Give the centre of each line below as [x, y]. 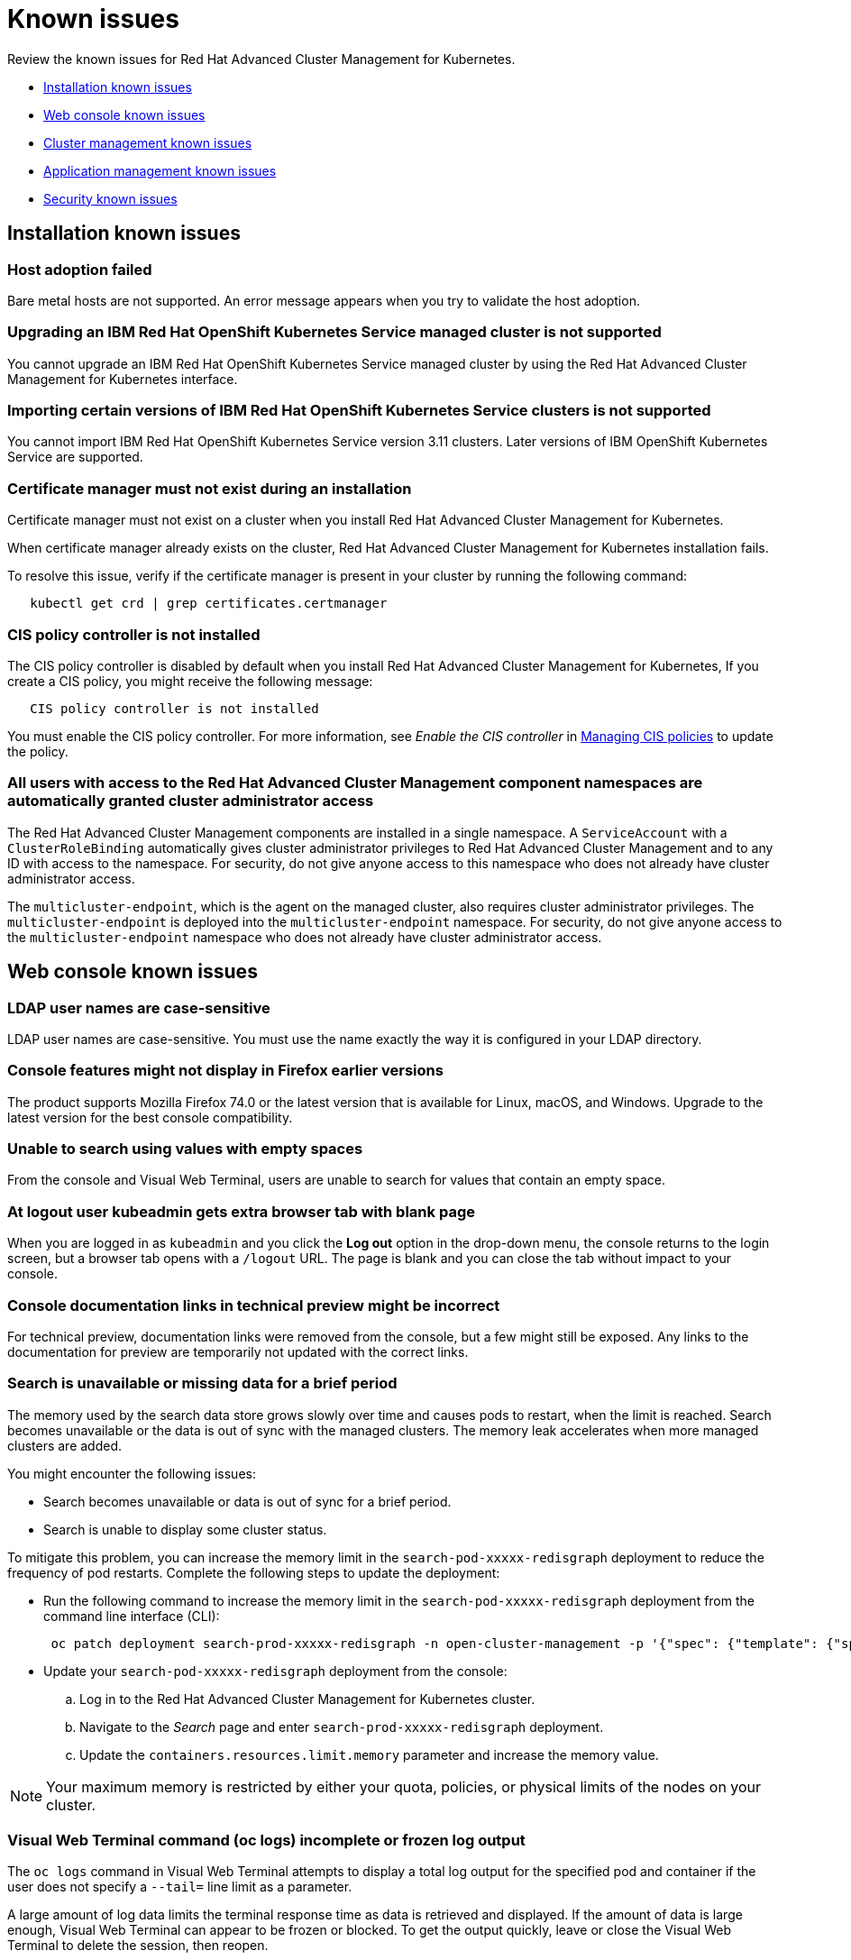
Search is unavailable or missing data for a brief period [202, 1383]
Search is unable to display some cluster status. [185, 1529]
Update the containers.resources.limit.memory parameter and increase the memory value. [369, 1754]
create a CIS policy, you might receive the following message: [190, 681]
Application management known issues [160, 170]
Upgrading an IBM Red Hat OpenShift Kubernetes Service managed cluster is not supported [334, 332]
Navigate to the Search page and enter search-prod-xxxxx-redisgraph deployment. [342, 1726]
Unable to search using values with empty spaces [185, 1149]
